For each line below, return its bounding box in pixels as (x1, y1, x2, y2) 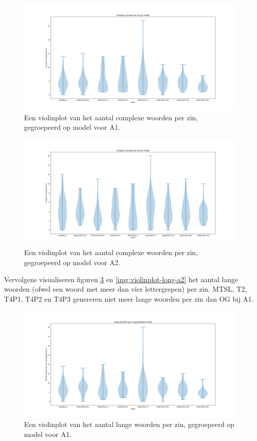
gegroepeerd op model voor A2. (24, 257, 120, 267)
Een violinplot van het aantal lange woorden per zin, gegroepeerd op (24, 418, 234, 429)
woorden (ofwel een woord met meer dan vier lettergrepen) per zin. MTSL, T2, (4, 284, 247, 294)
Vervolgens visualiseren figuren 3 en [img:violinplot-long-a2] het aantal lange (4, 274, 238, 284)
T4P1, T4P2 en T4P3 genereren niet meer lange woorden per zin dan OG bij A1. (4, 293, 254, 304)
